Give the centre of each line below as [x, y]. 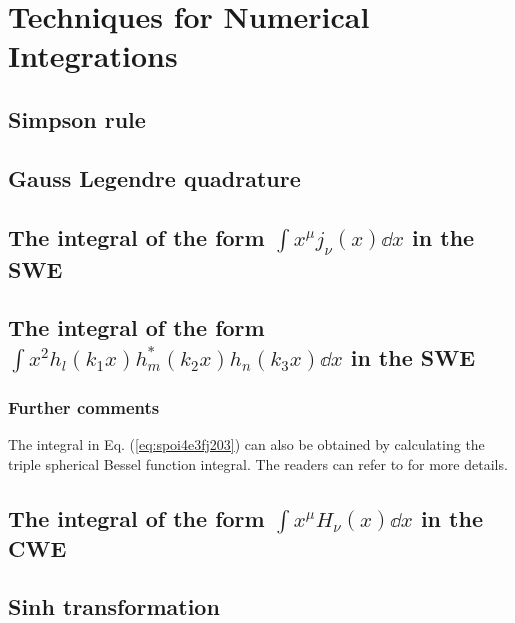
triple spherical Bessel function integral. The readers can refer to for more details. [258, 463]
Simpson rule [77, 118]
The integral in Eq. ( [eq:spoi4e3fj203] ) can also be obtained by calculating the [246, 444]
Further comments [84, 406]
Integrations [93, 55]
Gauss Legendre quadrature [154, 177]
